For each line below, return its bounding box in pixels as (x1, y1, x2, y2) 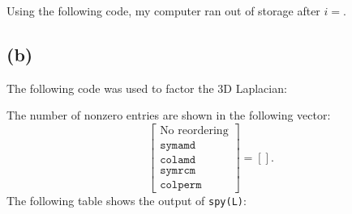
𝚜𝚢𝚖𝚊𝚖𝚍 (160, 140, 196, 152)
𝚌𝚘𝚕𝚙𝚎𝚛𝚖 (160, 179, 202, 191)
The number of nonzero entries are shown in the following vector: (6, 107, 331, 124)
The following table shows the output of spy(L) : (6, 192, 247, 209)
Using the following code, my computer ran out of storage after (6, 2, 320, 19)
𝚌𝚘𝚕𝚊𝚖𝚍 (160, 154, 196, 166)
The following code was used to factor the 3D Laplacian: (6, 79, 287, 96)
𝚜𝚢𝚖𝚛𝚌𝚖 (160, 165, 196, 177)
